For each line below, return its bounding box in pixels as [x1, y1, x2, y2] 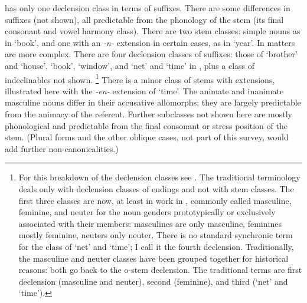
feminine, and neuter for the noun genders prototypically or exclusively [18, 206, 276, 218]
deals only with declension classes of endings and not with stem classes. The [18, 182, 294, 195]
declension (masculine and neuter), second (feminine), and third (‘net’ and [18, 275, 288, 287]
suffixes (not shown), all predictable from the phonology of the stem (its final [5, 13, 284, 25]
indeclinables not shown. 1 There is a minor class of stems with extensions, [5, 71, 275, 85]
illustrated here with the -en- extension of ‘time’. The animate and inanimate [5, 84, 284, 97]
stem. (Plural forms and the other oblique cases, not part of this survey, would [5, 131, 289, 143]
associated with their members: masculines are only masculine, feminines [18, 217, 282, 229]
